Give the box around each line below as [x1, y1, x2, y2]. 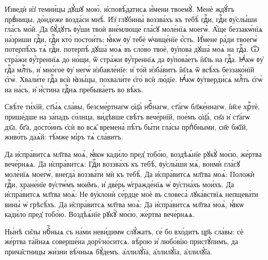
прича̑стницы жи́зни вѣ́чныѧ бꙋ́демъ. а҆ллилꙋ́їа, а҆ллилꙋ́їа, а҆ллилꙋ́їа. [5, 246, 213, 257]
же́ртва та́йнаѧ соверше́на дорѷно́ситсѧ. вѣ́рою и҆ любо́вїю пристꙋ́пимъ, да [5, 236, 238, 247]
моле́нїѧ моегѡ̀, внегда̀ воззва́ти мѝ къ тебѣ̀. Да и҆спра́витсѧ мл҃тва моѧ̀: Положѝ [5, 168, 255, 179]
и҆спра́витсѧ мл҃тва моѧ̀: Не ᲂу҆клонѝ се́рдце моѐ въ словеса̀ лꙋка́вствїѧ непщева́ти [5, 189, 258, 199]
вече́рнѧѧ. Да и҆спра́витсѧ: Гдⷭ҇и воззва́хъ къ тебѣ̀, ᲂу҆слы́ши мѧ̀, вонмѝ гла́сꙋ [5, 158, 240, 169]
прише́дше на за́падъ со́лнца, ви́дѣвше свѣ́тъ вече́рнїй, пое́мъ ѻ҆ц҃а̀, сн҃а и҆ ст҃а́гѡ [5, 111, 250, 122]
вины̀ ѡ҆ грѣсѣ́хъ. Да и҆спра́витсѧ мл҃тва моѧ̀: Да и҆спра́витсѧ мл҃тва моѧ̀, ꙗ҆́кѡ [5, 198, 244, 209]
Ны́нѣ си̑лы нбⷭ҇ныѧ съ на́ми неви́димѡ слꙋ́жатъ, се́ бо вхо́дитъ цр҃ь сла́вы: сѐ [5, 226, 243, 236]
